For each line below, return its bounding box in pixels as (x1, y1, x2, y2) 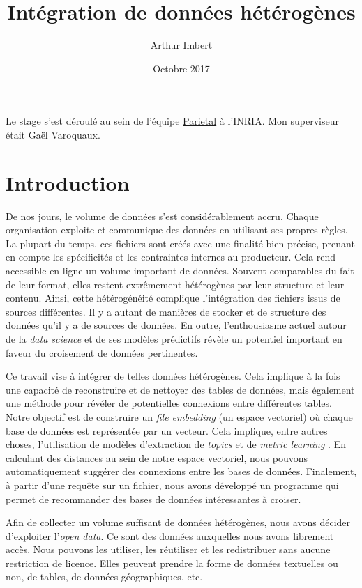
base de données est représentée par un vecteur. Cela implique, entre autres (6, 423, 328, 438)
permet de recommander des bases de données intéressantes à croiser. (6, 491, 301, 506)
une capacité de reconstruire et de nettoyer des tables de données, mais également (6, 382, 355, 396)
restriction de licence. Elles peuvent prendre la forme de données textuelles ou (6, 555, 338, 570)
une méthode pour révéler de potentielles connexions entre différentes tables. (6, 396, 332, 410)
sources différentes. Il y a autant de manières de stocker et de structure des (6, 304, 326, 318)
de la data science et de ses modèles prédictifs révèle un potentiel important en (6, 331, 342, 346)
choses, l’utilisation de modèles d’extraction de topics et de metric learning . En (6, 437, 346, 451)
